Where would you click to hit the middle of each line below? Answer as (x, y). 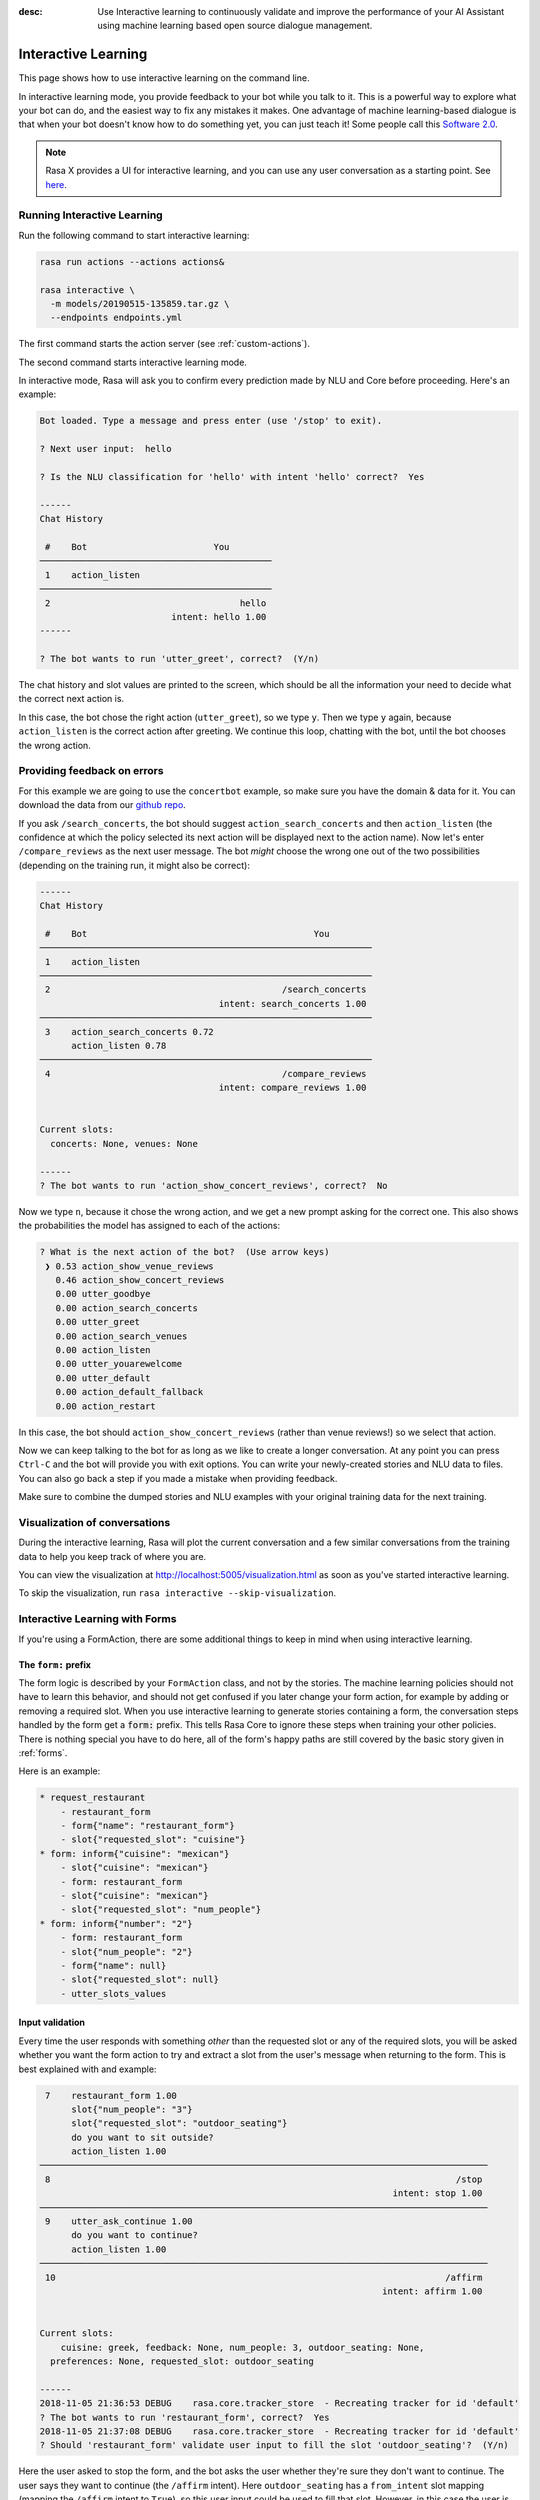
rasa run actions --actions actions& (132, 261)
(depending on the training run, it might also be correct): (134, 865)
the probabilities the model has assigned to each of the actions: (149, 1226)
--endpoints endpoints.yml (116, 318)
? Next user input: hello (105, 449)
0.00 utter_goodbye (103, 1294)
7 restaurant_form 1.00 (111, 2095)
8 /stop (264, 2179)
